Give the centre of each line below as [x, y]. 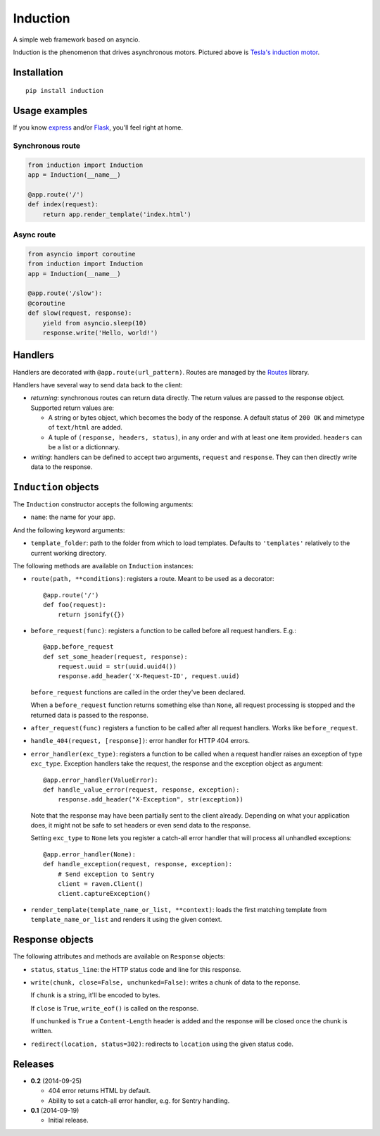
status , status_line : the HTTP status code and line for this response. [136, 969]
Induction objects [56, 487]
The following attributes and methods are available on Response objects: [119, 956]
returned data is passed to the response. [90, 715]
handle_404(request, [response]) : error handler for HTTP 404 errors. [140, 741]
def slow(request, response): [80, 313]
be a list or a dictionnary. [84, 447]
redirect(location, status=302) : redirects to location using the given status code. [162, 1044]
